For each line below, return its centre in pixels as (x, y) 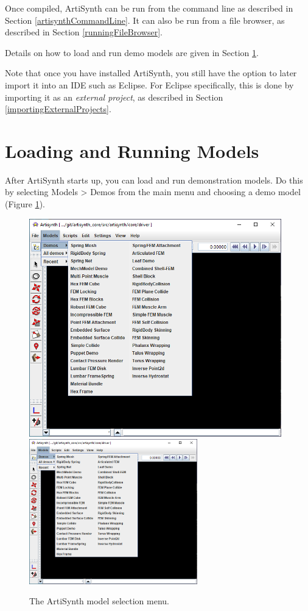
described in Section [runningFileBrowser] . (84, 32)
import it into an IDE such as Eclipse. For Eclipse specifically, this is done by (149, 84)
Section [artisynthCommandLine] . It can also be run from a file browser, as (145, 20)
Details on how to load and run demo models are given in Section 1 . (132, 52)
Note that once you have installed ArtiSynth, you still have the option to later (151, 73)
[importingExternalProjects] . (58, 109)
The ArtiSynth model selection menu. (99, 601)
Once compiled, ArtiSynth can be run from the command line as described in (149, 8)
